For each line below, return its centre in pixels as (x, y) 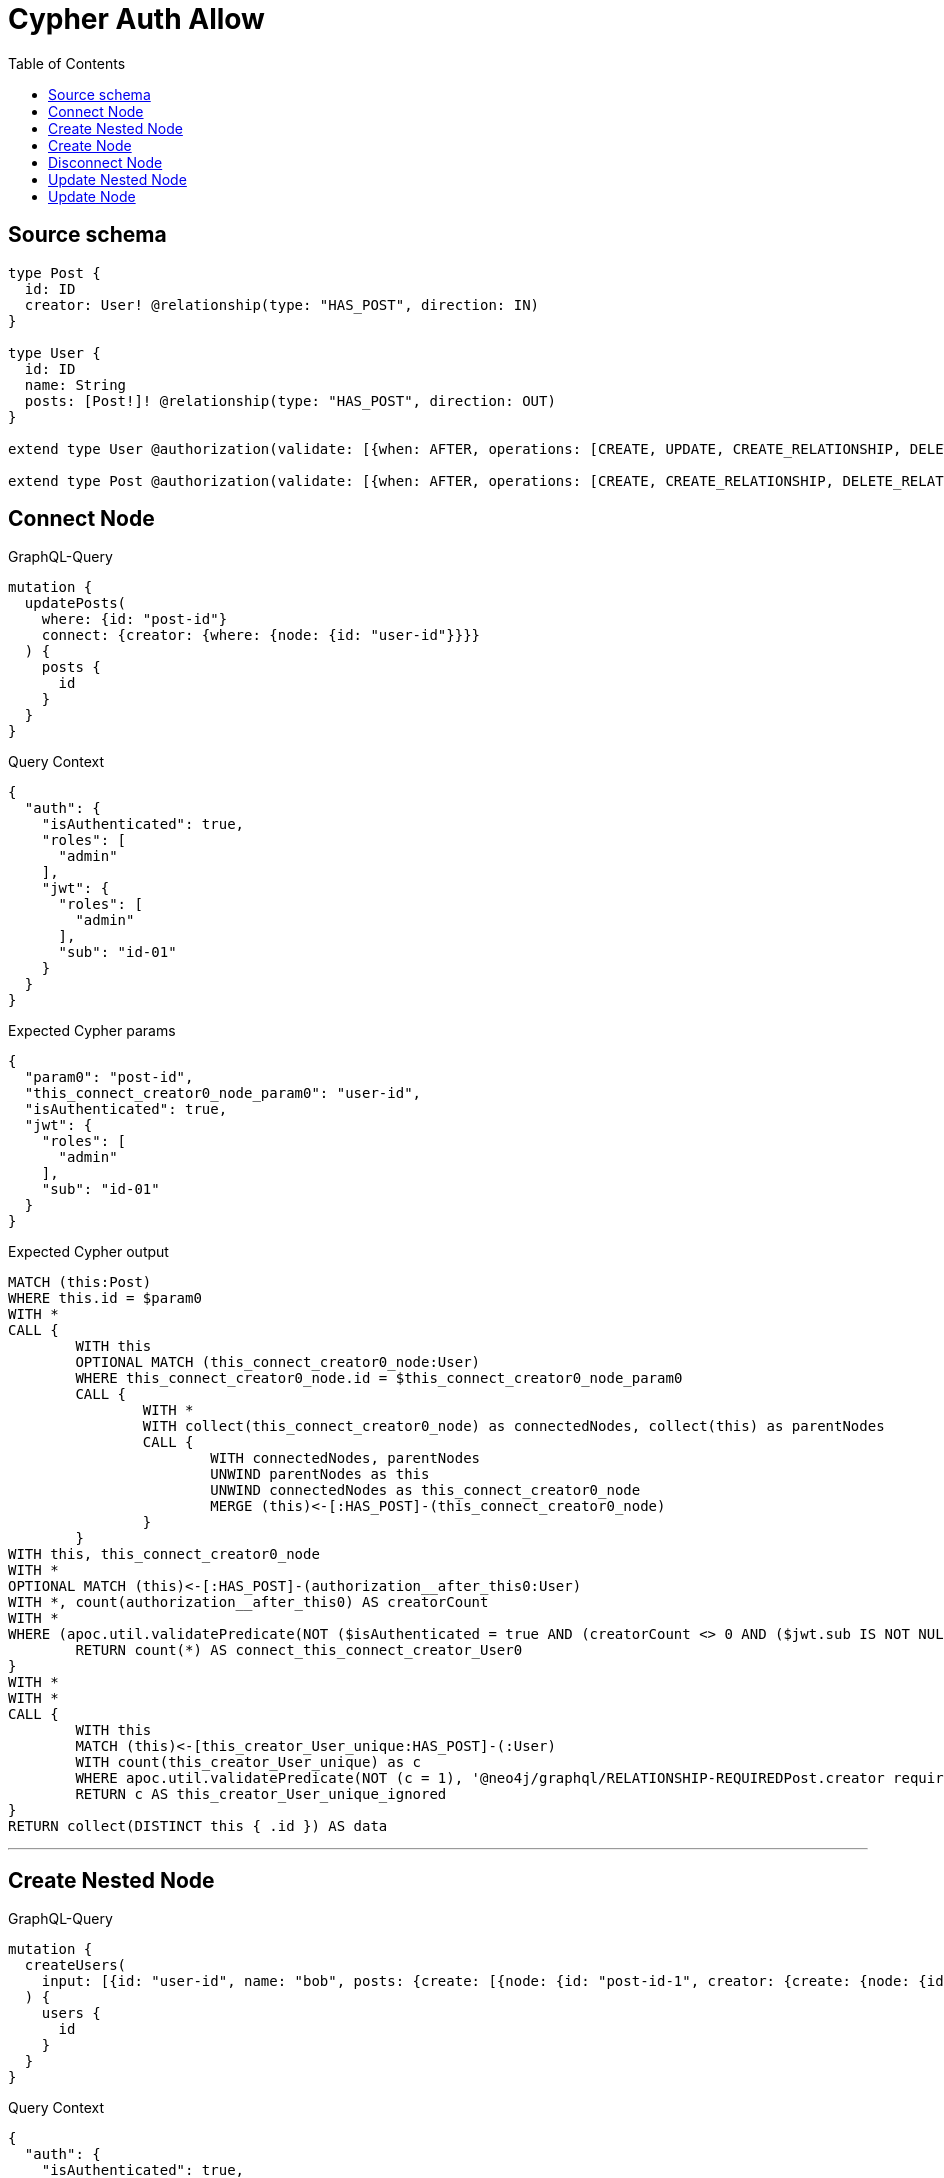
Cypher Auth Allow (136, 19)
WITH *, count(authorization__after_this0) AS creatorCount (248, 1602)
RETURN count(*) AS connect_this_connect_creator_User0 (299, 1650)
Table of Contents (67, 63)
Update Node (92, 196)
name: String (75, 384)
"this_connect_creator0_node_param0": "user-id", (223, 1093)
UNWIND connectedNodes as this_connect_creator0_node (425, 1490)
